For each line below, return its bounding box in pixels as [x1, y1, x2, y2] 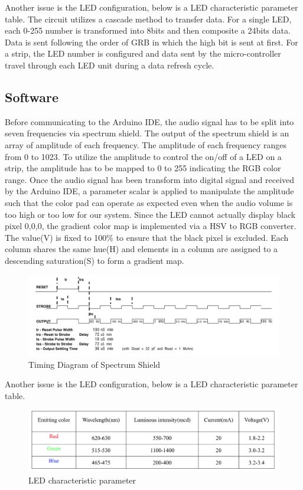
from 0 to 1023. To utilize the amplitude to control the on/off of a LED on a [5, 150, 282, 162]
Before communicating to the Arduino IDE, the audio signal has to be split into [5, 115, 294, 128]
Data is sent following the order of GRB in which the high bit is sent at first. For [5, 35, 298, 48]
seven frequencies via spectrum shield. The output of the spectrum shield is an [5, 127, 289, 139]
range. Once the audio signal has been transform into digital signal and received [5, 173, 295, 185]
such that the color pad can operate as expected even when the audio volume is [5, 196, 293, 208]
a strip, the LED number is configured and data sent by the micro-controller [5, 47, 281, 60]
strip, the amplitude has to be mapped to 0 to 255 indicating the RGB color [5, 162, 281, 174]
